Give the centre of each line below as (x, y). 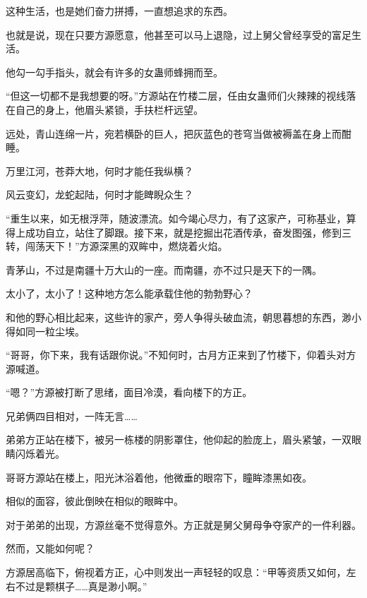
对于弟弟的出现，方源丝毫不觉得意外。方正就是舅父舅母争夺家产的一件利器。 (183, 524)
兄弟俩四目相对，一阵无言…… (72, 415)
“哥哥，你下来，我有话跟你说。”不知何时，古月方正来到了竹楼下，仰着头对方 (181, 355)
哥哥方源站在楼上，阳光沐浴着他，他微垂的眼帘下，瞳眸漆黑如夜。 (159, 477)
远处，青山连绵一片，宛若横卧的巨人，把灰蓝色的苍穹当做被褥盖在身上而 (174, 133)
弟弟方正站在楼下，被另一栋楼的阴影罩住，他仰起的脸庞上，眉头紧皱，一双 (179, 439)
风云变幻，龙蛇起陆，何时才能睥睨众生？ (100, 195)
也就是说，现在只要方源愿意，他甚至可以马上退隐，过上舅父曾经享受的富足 (179, 34)
